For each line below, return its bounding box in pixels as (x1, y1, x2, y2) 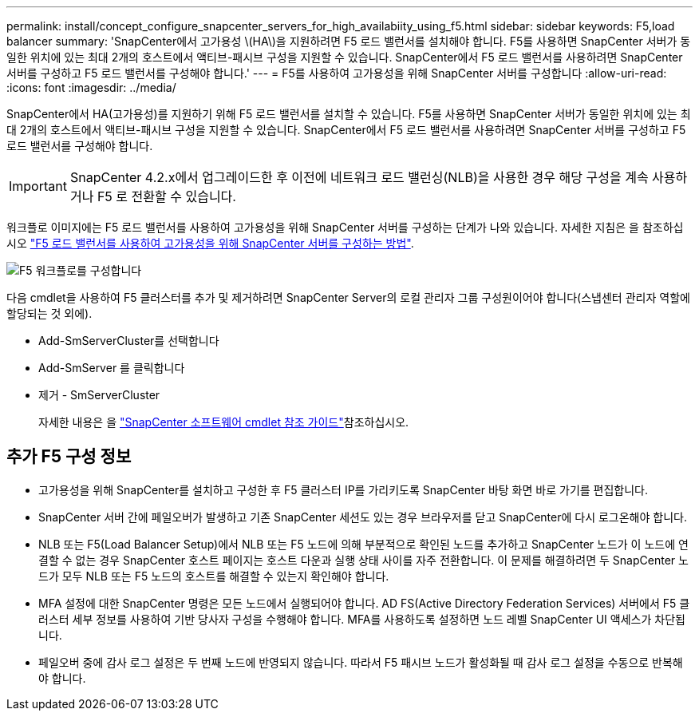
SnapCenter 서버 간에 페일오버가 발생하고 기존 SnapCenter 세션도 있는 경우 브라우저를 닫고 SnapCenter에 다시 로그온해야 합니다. (38, 509, 687, 524)
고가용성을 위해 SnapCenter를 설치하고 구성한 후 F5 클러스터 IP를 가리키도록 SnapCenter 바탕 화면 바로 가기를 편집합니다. (38, 482, 649, 497)
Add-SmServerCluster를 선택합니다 (38, 334, 219, 347)
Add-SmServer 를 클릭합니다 (38, 361, 185, 374)
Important (9, 178, 67, 194)
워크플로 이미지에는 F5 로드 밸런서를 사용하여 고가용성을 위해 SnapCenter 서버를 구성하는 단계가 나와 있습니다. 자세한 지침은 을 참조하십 (6, 220, 684, 234)
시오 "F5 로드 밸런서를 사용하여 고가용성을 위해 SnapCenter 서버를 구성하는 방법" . (6, 236, 414, 250)
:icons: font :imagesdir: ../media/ (6, 81, 176, 94)
